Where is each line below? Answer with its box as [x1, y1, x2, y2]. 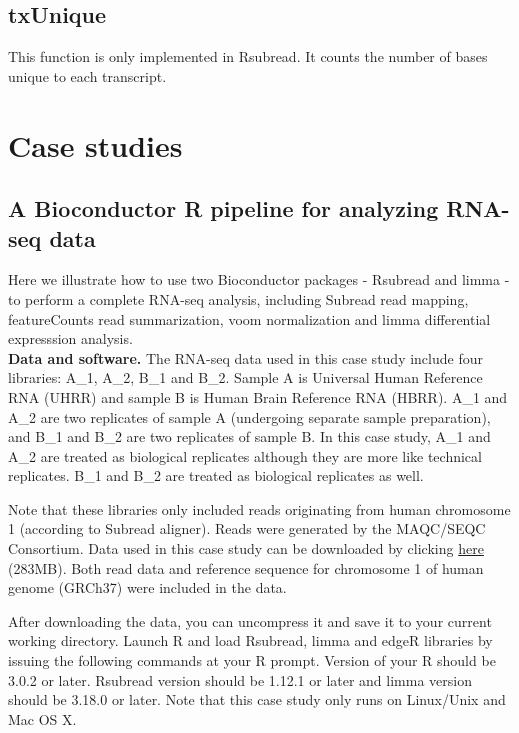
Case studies [8, 124, 183, 165]
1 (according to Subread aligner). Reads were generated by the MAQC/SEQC [8, 518, 486, 539]
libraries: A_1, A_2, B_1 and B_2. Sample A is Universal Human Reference [8, 367, 483, 388]
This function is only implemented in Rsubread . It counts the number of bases [8, 46, 488, 67]
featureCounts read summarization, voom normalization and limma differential [8, 308, 491, 329]
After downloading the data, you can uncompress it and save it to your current [8, 610, 492, 631]
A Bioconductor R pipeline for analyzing [8, 193, 439, 224]
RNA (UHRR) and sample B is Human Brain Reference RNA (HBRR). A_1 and [8, 386, 508, 407]
